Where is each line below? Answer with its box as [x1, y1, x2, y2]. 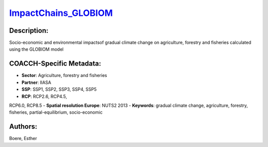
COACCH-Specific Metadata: [9, 60, 101, 68]
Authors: [9, 122, 37, 131]
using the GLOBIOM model [9, 46, 64, 52]
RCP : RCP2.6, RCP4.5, [21, 93, 67, 99]
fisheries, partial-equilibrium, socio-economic [9, 109, 103, 115]
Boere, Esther [9, 136, 37, 142]
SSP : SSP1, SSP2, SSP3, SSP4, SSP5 [21, 86, 97, 92]
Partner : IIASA [21, 79, 52, 85]
